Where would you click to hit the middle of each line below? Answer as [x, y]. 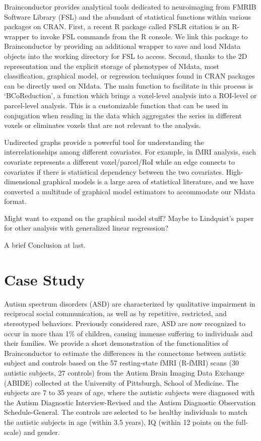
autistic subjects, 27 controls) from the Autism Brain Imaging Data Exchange [124, 372]
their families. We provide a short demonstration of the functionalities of [116, 343]
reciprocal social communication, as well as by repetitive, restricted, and [115, 313]
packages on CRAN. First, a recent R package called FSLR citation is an [117, 26]
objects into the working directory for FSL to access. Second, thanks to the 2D [126, 56]
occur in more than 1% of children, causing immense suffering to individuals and [128, 333]
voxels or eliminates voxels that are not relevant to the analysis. [103, 125]
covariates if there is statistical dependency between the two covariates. [114, 171]
